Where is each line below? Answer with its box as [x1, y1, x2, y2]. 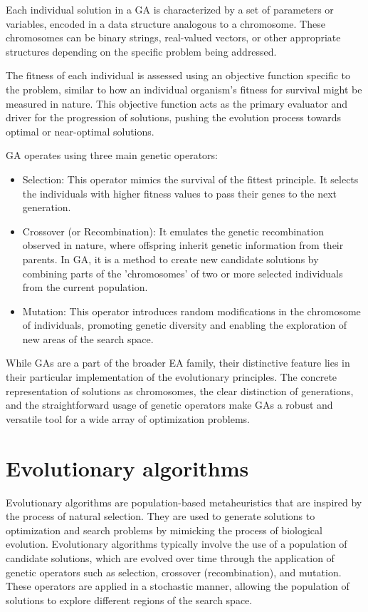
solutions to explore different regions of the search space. [6, 592, 253, 607]
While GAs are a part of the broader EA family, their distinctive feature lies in [6, 355, 350, 370]
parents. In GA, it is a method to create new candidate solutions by [22, 251, 319, 266]
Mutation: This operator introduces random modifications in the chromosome [22, 303, 361, 318]
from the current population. [22, 280, 148, 295]
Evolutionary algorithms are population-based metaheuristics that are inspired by [6, 494, 362, 509]
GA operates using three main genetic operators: [6, 148, 218, 163]
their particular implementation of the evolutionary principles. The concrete [6, 369, 337, 384]
